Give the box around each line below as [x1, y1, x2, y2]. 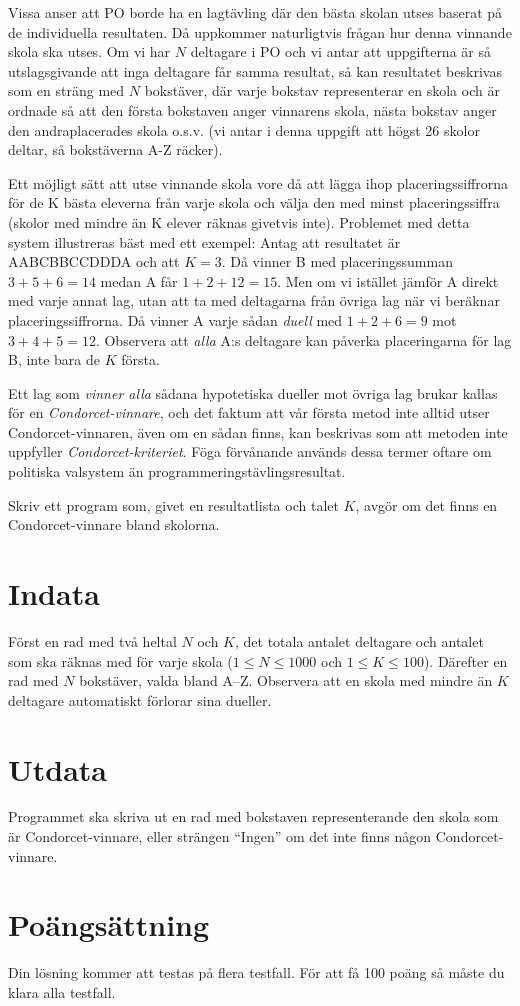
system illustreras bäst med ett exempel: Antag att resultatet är [8, 231, 401, 252]
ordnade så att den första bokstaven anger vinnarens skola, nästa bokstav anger [8, 99, 497, 120]
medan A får [100, 270, 178, 291]
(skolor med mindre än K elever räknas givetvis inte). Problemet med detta [8, 211, 470, 232]
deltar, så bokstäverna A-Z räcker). [8, 139, 223, 160]
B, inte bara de [8, 349, 101, 370]
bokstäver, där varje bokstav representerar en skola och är [144, 80, 500, 101]
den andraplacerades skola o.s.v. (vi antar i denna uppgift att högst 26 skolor [8, 119, 480, 140]
